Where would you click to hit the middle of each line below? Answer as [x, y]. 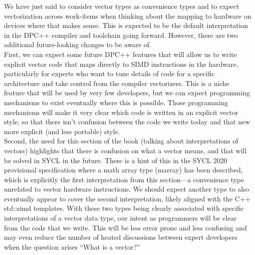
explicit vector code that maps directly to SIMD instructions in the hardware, [121, 64]
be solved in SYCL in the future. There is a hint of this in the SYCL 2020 [116, 160]
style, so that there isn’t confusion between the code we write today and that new [127, 122]
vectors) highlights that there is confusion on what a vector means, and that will [125, 150]
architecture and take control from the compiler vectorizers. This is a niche [117, 83]
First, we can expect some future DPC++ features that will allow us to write [120, 54]
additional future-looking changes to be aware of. [78, 44]
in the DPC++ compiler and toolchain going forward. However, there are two [121, 35]
